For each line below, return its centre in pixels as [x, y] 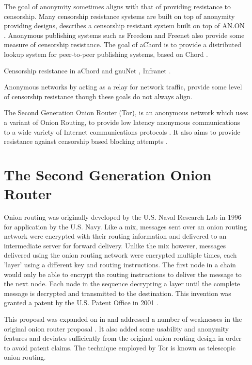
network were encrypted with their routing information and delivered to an [115, 236]
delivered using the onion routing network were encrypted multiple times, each [120, 255]
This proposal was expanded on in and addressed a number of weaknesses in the [123, 319]
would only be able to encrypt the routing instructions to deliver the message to [123, 274]
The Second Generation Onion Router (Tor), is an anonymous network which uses [126, 113]
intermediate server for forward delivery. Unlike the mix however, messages [115, 245]
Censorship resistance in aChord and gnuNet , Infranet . [87, 70]
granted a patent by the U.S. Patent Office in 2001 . [81, 303]
